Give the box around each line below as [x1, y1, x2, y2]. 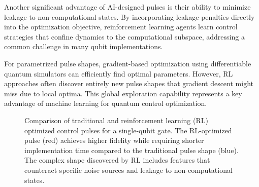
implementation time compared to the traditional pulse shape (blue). [24, 144, 239, 155]
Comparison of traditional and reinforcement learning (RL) [24, 115, 208, 125]
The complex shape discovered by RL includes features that [24, 155, 210, 165]
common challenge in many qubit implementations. [4, 41, 163, 52]
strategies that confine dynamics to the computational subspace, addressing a [4, 31, 245, 42]
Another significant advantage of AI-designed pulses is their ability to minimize [4, 2, 251, 12]
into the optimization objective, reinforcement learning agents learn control [4, 21, 238, 32]
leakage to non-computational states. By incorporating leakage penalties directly [4, 11, 255, 22]
